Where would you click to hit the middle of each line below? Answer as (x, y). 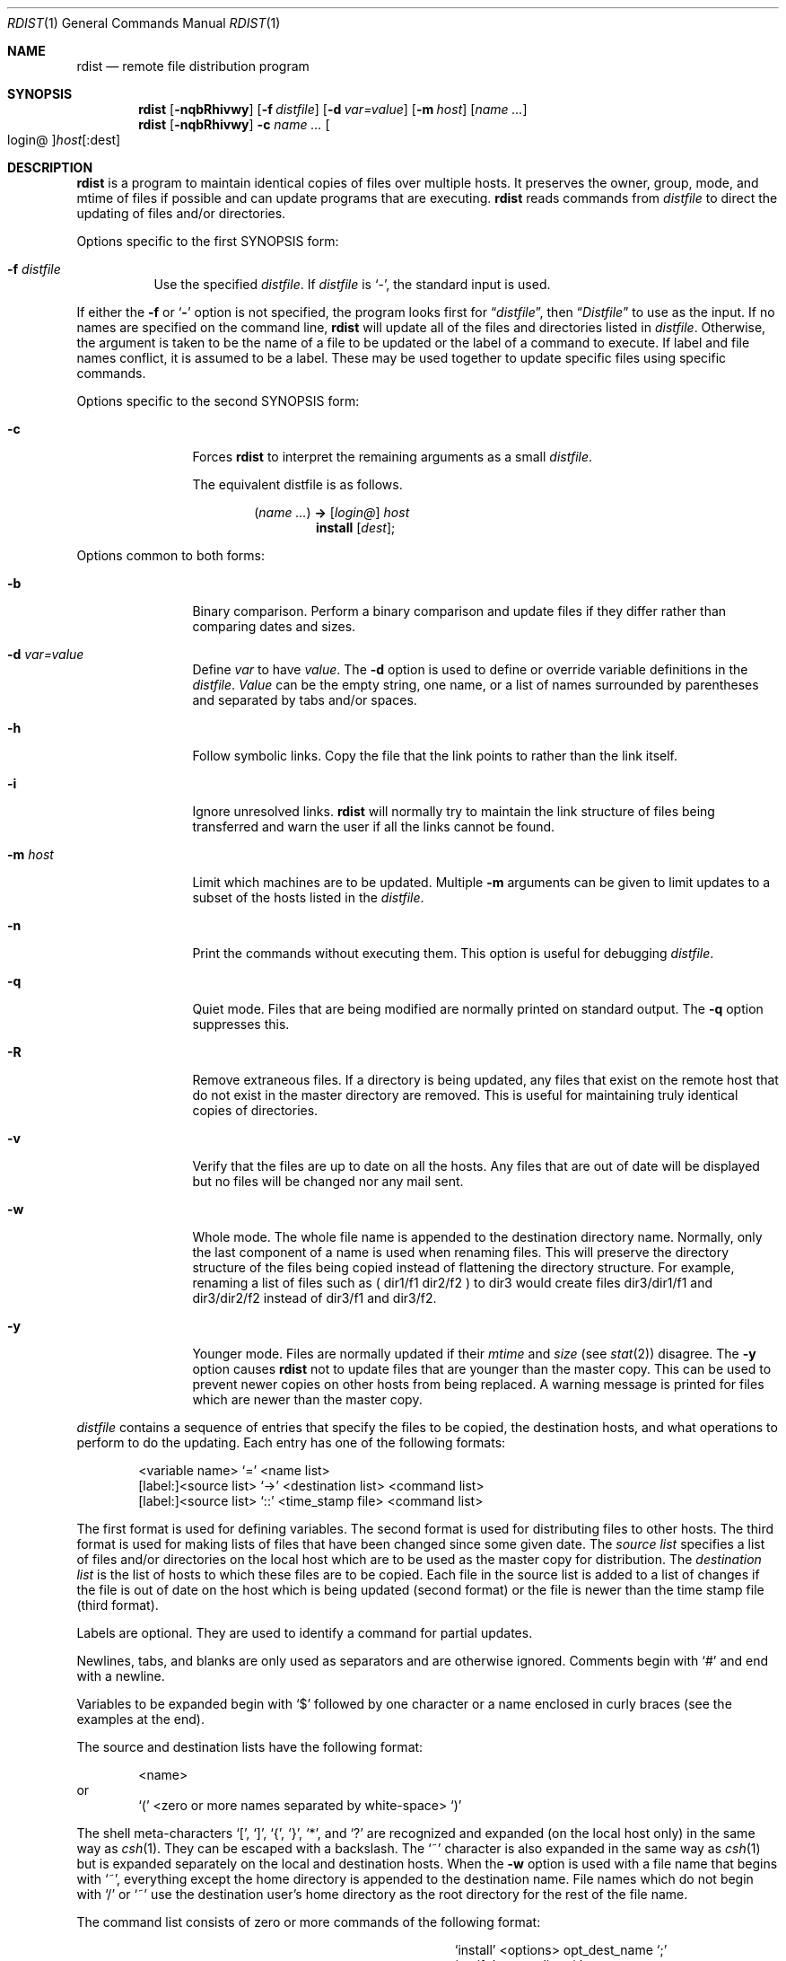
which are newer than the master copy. (307, 1399)
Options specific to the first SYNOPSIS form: (208, 241)
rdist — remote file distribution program (193, 66)
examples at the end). (140, 1719)
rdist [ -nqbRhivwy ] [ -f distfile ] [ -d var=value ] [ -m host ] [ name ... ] (333, 109)
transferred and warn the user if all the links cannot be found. (374, 827)
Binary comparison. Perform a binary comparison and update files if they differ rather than (459, 611)
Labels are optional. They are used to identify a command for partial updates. (305, 1633)
